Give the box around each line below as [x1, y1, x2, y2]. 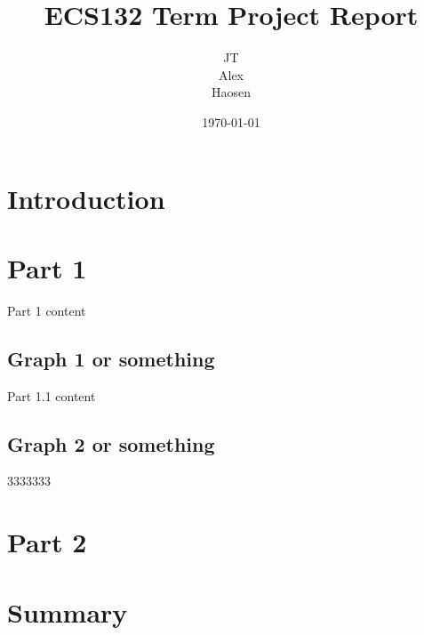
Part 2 [7, 524, 87, 560]
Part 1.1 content [7, 386, 96, 405]
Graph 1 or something [7, 344, 215, 372]
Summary [7, 593, 128, 630]
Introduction [7, 180, 165, 216]
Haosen [211, 83, 252, 101]
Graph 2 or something [7, 430, 215, 457]
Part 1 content [7, 301, 86, 319]
